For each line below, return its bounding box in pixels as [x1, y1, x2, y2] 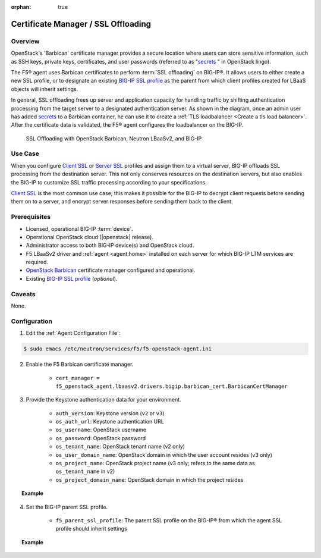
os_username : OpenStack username [55, 426, 147, 434]
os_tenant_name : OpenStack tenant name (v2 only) [55, 443, 185, 450]
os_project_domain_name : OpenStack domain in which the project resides [55, 476, 244, 483]
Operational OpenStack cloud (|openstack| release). [26, 233, 154, 240]
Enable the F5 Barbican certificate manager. [26, 360, 134, 368]
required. [26, 259, 49, 266]
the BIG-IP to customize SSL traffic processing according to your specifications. [11, 178, 207, 186]
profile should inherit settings [55, 525, 128, 532]
